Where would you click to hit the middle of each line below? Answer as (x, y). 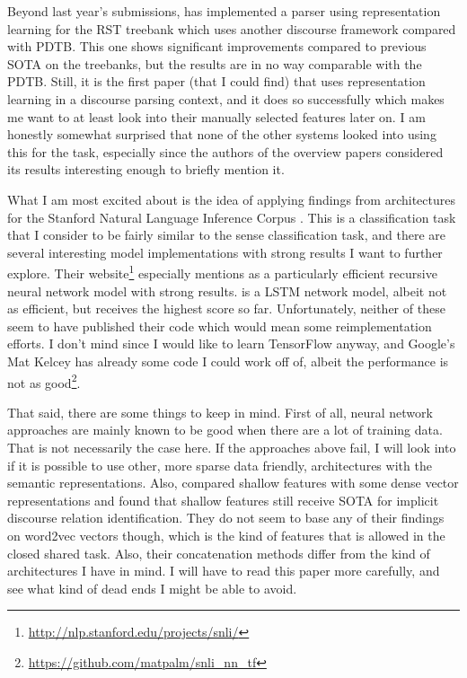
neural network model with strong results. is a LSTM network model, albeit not (227, 291)
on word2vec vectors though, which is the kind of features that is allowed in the (226, 535)
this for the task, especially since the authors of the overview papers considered (225, 151)
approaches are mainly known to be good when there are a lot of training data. (225, 430)
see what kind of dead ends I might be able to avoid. (152, 588)
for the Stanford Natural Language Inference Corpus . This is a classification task (232, 217)
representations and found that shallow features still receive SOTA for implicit (223, 500)
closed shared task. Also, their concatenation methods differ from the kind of (219, 553)
